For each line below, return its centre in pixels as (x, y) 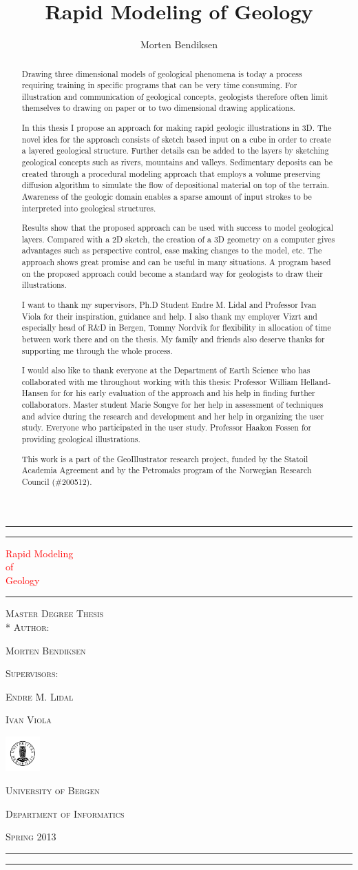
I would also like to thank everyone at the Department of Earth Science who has (166, 370)
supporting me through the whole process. (97, 350)
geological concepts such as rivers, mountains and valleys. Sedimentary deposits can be (177, 162)
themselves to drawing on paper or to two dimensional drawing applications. (158, 108)
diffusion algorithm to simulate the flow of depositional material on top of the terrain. (176, 185)
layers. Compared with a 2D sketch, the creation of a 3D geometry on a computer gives (178, 239)
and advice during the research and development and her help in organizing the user (173, 416)
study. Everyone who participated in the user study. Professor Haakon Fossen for (167, 427)
